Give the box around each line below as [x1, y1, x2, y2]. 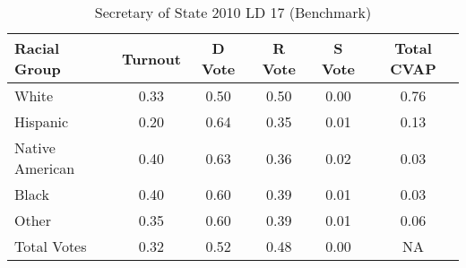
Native [14, 137, 56, 158]
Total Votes [14, 236, 87, 256]
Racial [14, 38, 60, 58]
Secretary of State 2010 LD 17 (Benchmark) [94, 2, 372, 22]
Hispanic [14, 111, 69, 132]
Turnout [121, 48, 181, 69]
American [14, 158, 75, 178]
